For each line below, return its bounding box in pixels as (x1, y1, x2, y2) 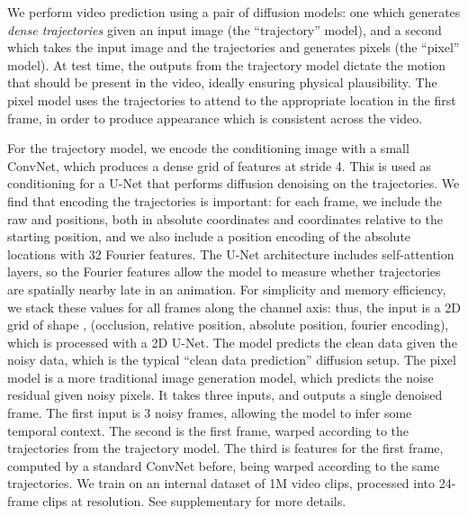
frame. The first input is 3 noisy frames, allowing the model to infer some (7, 403, 412, 422)
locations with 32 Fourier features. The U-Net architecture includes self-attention (7, 244, 454, 263)
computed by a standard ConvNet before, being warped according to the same (7, 456, 440, 475)
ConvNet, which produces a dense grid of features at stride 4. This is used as (7, 156, 431, 175)
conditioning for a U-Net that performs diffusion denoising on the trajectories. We (7, 174, 460, 193)
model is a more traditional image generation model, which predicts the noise (7, 367, 434, 386)
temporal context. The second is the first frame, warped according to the (7, 421, 409, 439)
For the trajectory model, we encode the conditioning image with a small (7, 139, 409, 158)
